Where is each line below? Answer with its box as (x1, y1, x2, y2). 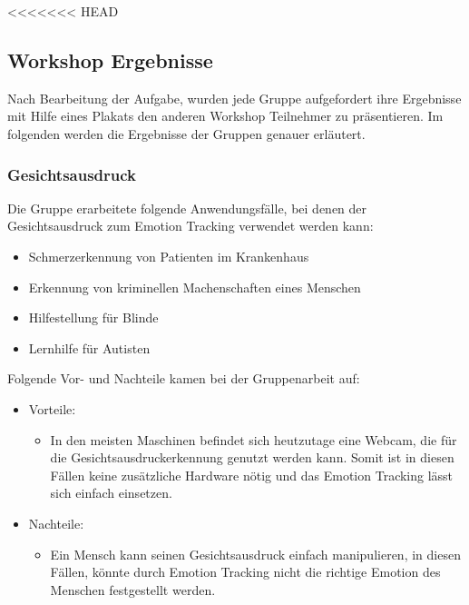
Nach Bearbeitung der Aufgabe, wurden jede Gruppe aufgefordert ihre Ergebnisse (7, 88, 462, 107)
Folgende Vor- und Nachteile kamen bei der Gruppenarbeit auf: (7, 369, 360, 388)
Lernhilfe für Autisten (28, 338, 151, 357)
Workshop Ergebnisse (7, 45, 213, 74)
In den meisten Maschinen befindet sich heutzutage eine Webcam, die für (50, 430, 457, 449)
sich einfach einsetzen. (50, 483, 172, 502)
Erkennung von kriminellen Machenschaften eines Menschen (28, 277, 361, 296)
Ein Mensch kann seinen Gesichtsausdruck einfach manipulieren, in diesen (50, 544, 461, 563)
